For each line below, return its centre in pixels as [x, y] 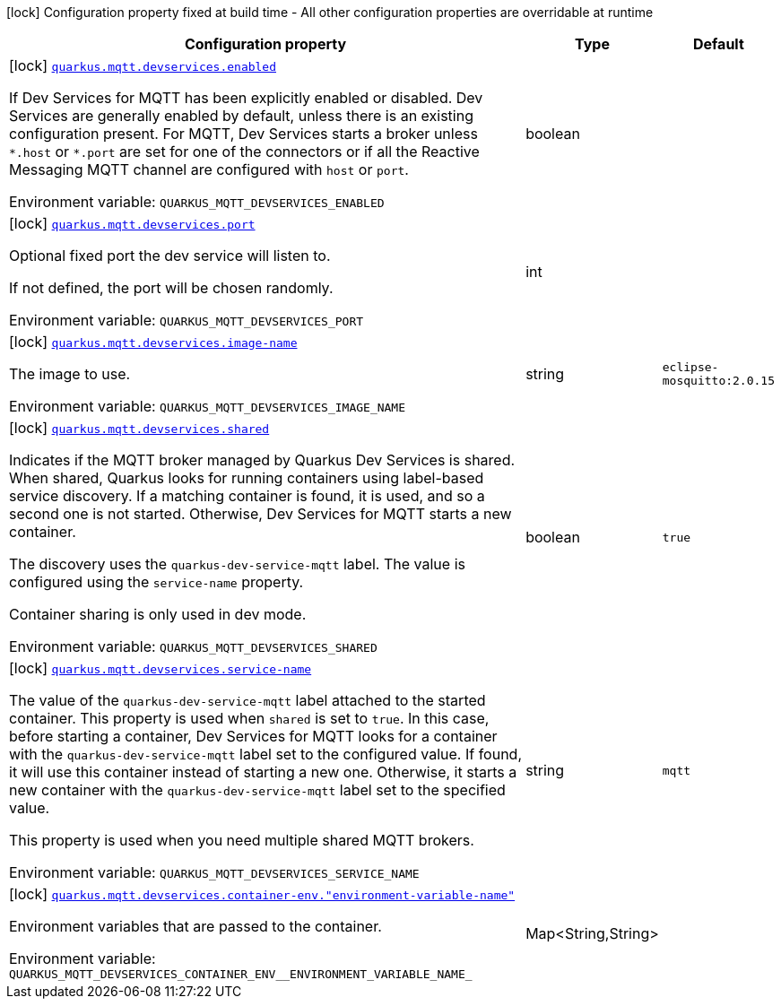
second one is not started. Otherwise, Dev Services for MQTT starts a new [260, 514]
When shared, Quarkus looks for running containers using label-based [247, 478]
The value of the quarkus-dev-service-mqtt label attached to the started [247, 700]
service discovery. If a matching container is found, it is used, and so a [247, 496]
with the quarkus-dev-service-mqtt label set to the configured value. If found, [265, 754]
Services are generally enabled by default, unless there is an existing [241, 116]
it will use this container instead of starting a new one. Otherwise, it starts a [263, 772]
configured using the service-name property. [156, 582]
